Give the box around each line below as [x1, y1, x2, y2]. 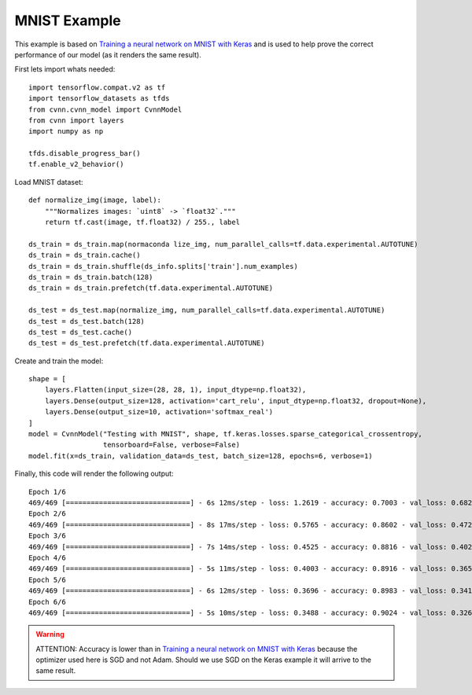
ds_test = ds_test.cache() [28, 327, 133, 336]
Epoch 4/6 [28, 553, 66, 562]
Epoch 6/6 [28, 598, 66, 606]
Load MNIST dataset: [14, 177, 83, 186]
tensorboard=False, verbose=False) [102, 440, 240, 450]
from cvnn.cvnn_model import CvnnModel [28, 105, 183, 114]
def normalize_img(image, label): [28, 196, 161, 204]
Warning [35, 630, 65, 639]
